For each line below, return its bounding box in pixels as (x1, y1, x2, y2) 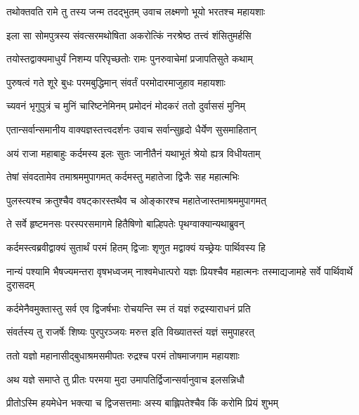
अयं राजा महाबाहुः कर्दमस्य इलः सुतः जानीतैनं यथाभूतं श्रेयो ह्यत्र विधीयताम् (6, 145, 261, 160)
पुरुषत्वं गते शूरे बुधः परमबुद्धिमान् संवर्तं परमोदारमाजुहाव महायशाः (6, 74, 226, 89)
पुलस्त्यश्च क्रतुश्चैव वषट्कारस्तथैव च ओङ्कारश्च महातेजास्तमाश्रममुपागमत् (6, 192, 266, 207)
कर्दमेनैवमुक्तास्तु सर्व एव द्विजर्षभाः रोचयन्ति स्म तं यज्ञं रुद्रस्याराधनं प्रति (6, 301, 251, 315)
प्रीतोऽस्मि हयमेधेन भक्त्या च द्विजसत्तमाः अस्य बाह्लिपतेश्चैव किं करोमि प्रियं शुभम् (6, 395, 278, 410)
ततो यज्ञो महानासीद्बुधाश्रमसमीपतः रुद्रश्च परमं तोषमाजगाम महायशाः (6, 348, 240, 362)
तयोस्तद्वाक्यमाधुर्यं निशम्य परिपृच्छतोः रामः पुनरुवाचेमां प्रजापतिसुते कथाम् (6, 51, 253, 66)
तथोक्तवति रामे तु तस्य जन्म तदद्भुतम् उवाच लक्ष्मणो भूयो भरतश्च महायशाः (6, 4, 266, 18)
